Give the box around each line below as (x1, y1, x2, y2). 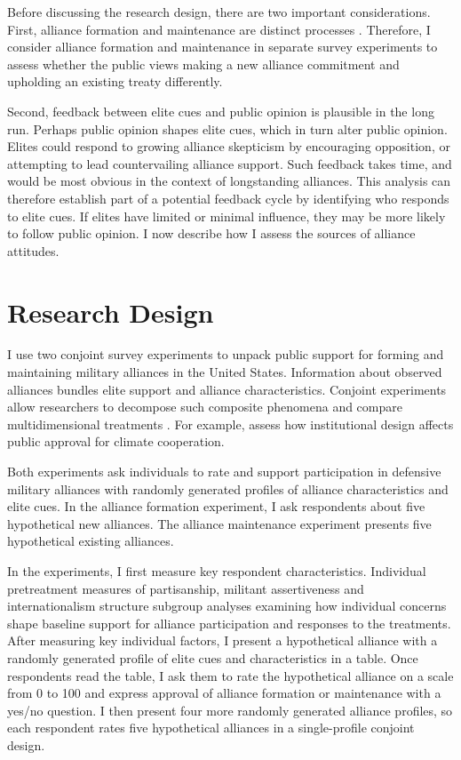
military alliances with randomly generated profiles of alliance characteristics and (7, 479, 449, 498)
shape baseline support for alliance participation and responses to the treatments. (7, 613, 451, 632)
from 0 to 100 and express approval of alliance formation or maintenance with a (7, 684, 441, 702)
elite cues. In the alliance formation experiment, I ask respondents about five (7, 497, 425, 516)
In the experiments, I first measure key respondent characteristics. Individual (7, 561, 426, 580)
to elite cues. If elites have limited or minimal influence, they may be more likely (7, 206, 446, 225)
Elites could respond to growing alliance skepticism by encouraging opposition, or (7, 137, 450, 156)
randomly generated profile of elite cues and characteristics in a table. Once (7, 648, 418, 667)
